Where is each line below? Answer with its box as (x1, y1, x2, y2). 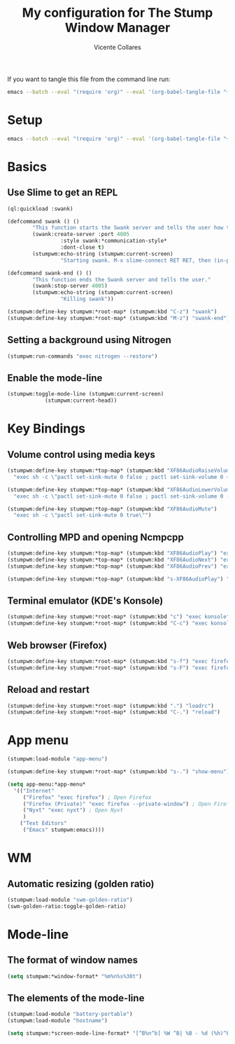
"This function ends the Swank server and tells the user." (32, 276, 211, 283)
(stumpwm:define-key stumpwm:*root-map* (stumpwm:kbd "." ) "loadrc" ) (7, 702, 215, 709)
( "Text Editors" (20, 820, 68, 827)
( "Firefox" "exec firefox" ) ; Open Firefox (22, 793, 152, 801)
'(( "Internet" (13, 787, 55, 794)
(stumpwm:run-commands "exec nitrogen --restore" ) (7, 352, 158, 360)
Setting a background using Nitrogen (7, 334, 171, 346)
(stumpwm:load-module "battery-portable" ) (7, 1010, 133, 1018)
